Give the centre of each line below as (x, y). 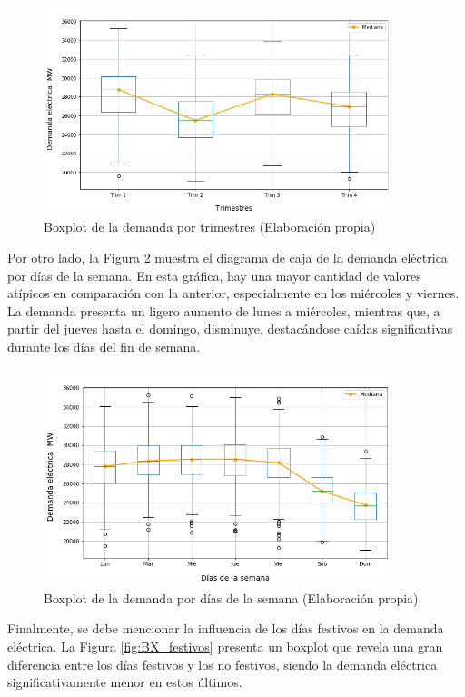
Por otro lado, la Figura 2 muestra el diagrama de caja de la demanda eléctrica (228, 257)
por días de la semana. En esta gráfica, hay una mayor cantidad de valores (214, 275)
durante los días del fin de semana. (104, 346)
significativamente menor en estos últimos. (125, 682)
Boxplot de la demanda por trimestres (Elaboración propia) (210, 227)
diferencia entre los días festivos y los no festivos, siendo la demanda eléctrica (223, 664)
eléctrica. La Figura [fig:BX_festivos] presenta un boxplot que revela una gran (225, 646)
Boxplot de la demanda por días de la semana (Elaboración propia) (231, 597)
